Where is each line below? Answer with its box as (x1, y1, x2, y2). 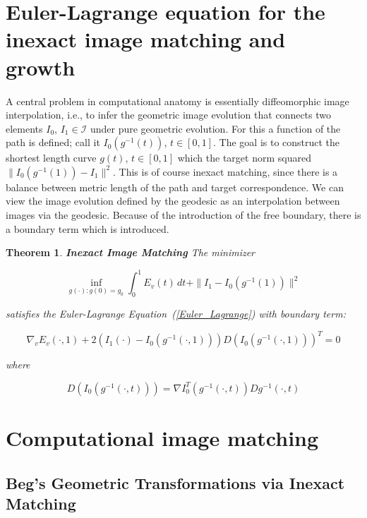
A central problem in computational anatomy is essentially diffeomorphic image (6, 93, 349, 108)
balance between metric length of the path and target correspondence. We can (6, 179, 344, 194)
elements (6, 121, 43, 135)
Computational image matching (6, 423, 319, 452)
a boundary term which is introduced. (6, 221, 169, 236)
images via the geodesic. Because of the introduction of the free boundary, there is (6, 207, 361, 222)
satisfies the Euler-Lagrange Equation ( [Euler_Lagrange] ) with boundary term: (6, 306, 346, 321)
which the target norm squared (177, 150, 311, 165)
